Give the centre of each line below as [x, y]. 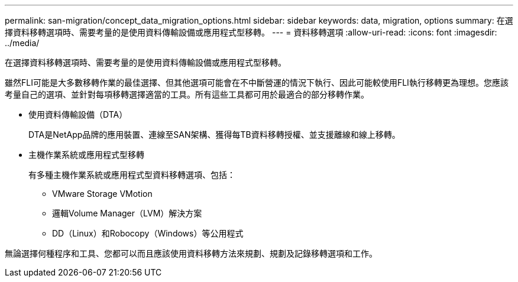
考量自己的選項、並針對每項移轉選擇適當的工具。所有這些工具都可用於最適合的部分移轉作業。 [187, 94]
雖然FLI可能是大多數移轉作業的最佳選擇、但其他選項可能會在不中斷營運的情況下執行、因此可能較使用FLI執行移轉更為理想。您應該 [257, 82]
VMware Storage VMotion [102, 194]
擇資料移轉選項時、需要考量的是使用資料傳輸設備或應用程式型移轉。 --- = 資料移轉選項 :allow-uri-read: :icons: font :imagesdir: [251, 32]
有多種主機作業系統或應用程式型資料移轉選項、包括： [132, 175]
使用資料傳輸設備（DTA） [78, 114]
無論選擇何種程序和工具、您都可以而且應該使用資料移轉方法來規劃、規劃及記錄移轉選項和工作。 [191, 253]
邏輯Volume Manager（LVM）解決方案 [127, 213]
